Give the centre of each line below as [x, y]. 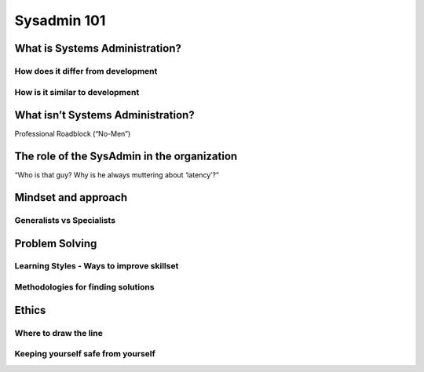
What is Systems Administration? [98, 48]
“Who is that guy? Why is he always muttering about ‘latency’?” [117, 175]
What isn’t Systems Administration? [105, 115]
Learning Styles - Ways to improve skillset [97, 266]
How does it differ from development [86, 71]
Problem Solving [56, 243]
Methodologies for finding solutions [84, 287]
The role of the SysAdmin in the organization [126, 157]
